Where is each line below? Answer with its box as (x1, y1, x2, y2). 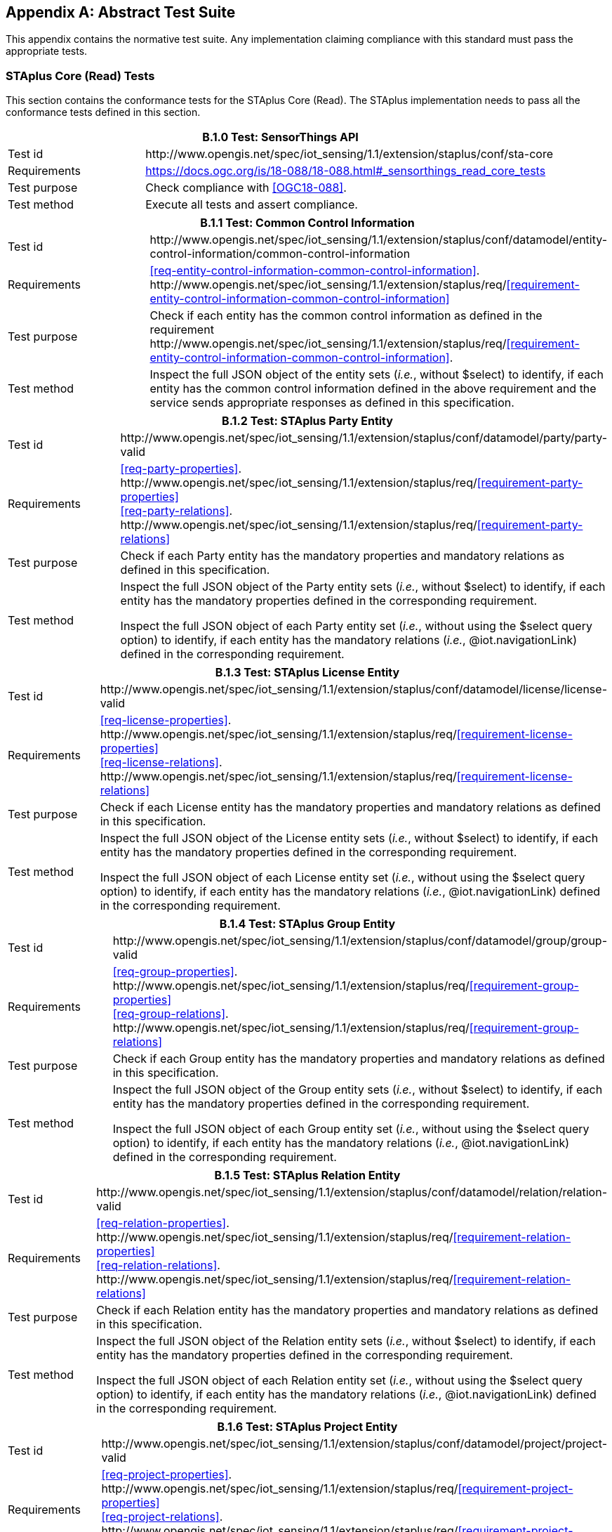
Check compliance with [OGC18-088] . (145, 181, 347, 195)
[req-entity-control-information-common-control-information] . (149, 263, 480, 278)
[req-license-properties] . (100, 713, 232, 728)
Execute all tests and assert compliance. (145, 197, 358, 212)
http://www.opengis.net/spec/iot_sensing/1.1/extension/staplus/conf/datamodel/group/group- (112, 934, 607, 948)
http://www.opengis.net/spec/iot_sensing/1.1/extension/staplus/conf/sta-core (145, 147, 554, 162)
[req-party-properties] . (120, 461, 242, 476)
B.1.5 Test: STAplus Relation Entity (214, 1168, 401, 1183)
